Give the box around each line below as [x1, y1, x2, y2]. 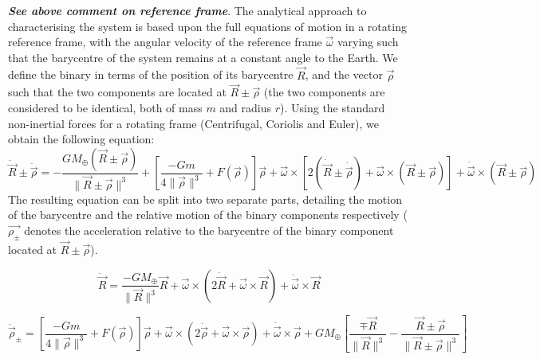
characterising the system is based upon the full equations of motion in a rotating [8, 18, 407, 34]
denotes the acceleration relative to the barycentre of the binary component [24, 222, 394, 239]
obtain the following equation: [8, 131, 155, 147]
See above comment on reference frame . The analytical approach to [8, 2, 367, 18]
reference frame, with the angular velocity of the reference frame [8, 33, 322, 50]
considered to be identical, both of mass [8, 100, 203, 115]
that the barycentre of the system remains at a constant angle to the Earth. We [8, 49, 398, 65]
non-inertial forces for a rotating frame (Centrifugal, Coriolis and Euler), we [8, 115, 380, 131]
